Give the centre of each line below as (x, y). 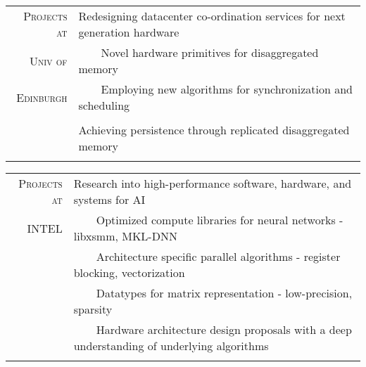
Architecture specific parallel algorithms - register (218, 256)
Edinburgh (42, 97)
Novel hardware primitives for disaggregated (210, 52)
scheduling (104, 105)
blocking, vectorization (129, 272)
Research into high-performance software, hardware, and (213, 183)
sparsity (93, 309)
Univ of (48, 60)
